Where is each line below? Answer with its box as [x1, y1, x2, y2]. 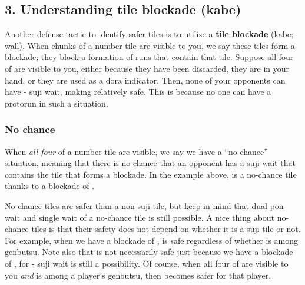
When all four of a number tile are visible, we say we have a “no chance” [5, 145, 268, 157]
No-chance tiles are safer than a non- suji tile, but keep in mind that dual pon [5, 199, 284, 211]
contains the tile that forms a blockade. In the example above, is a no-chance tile [5, 168, 297, 180]
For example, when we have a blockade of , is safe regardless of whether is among [5, 234, 299, 246]
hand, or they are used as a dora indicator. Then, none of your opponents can [5, 74, 286, 86]
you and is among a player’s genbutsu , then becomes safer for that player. [5, 269, 271, 281]
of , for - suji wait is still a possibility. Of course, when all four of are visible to [5, 257, 289, 269]
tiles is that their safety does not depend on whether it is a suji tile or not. [31, 223, 301, 235]
